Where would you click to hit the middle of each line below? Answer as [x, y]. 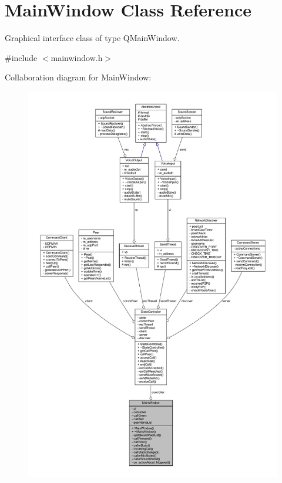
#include [21, 57]
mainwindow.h [77, 57]
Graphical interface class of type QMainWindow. [92, 38]
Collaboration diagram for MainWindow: [78, 77]
